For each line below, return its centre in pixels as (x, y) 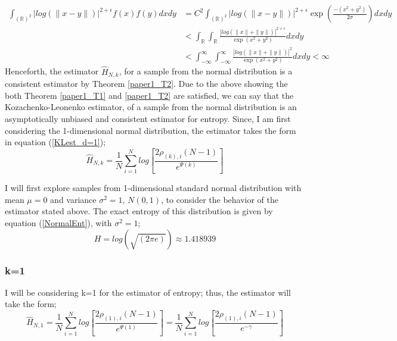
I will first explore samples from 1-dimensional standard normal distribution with (153, 188)
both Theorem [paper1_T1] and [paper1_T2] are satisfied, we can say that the (149, 95)
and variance (73, 199)
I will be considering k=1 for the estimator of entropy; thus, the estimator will (148, 292)
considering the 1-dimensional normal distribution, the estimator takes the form (151, 130)
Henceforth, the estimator (52, 71)
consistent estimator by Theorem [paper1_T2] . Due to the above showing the (146, 84)
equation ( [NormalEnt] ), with (58, 223)
